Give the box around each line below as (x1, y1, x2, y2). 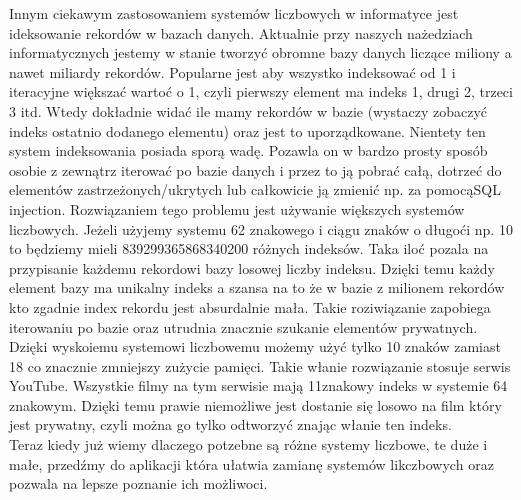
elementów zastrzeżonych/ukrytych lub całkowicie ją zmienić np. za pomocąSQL (9, 179, 501, 200)
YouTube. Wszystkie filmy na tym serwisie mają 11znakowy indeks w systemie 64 (9, 375, 508, 396)
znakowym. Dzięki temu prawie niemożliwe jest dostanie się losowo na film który (9, 394, 502, 415)
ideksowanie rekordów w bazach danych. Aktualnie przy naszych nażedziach (9, 22, 473, 43)
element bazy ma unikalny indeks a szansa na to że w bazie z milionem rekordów (9, 277, 505, 298)
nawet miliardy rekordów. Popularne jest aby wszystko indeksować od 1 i (9, 61, 456, 82)
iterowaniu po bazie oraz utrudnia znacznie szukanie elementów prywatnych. (9, 316, 478, 337)
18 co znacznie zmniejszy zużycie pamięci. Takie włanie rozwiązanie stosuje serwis (9, 355, 511, 376)
